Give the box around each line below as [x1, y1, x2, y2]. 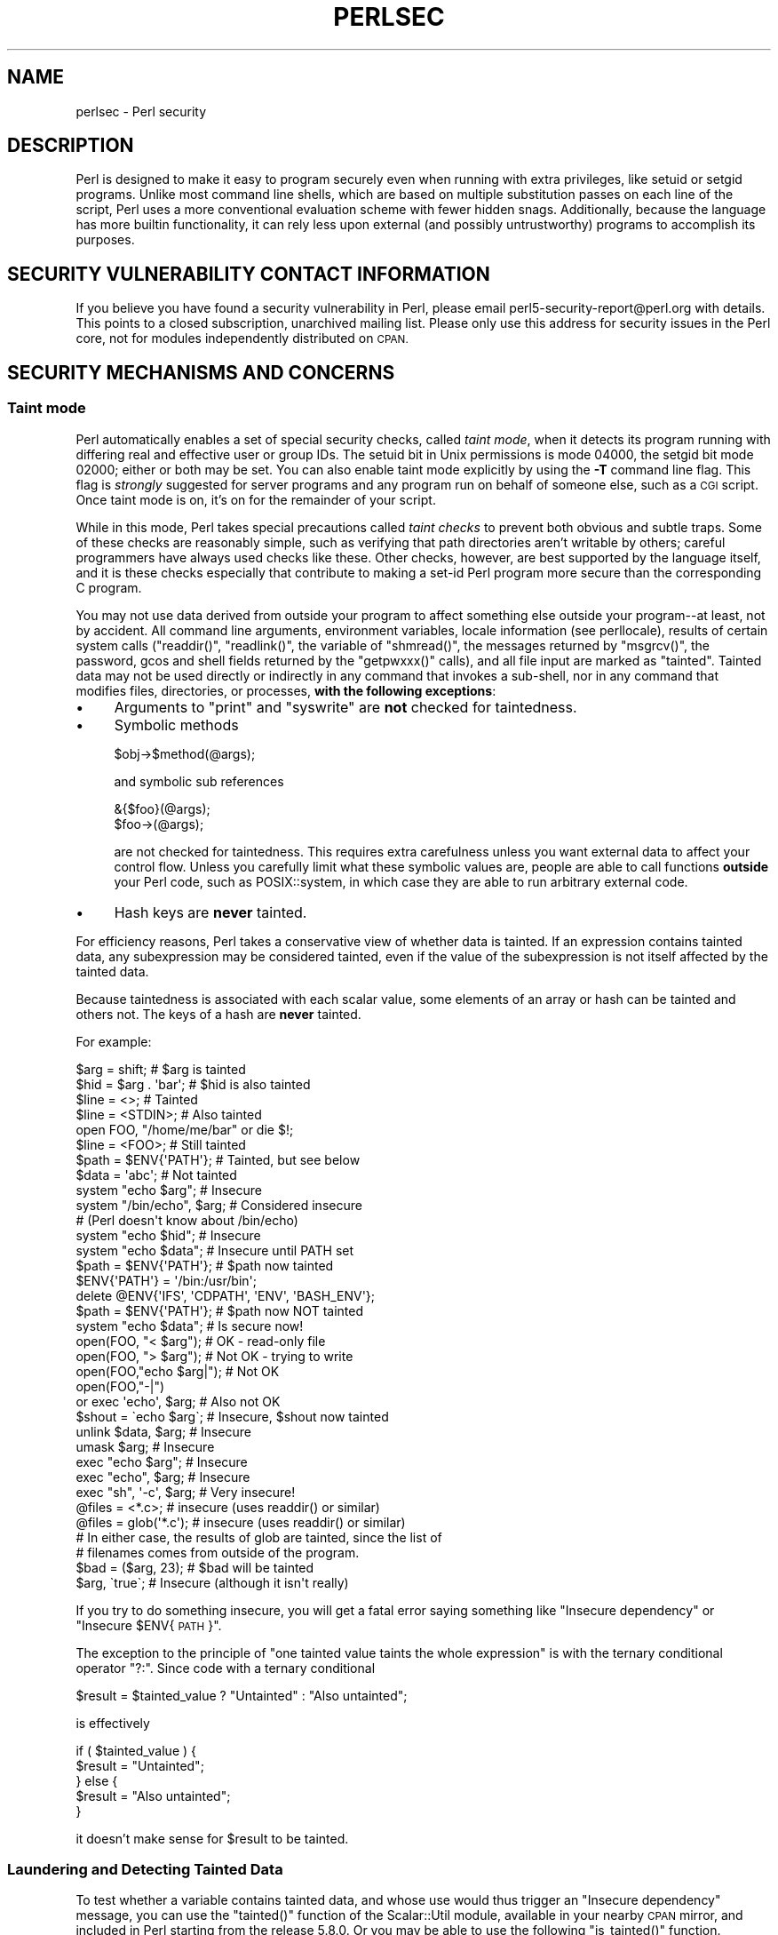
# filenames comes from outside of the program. [75, 1544, 360, 1560]
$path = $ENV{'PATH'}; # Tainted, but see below [75, 1151, 361, 1167]
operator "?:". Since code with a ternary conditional [75, 1660, 376, 1676]
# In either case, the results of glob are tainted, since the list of [75, 1529, 442, 1545]
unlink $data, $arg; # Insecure [75, 1423, 252, 1439]
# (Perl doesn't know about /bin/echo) [75, 1212, 298, 1228]
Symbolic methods [114, 715, 239, 734]
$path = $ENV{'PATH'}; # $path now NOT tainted [75, 1302, 363, 1318]
